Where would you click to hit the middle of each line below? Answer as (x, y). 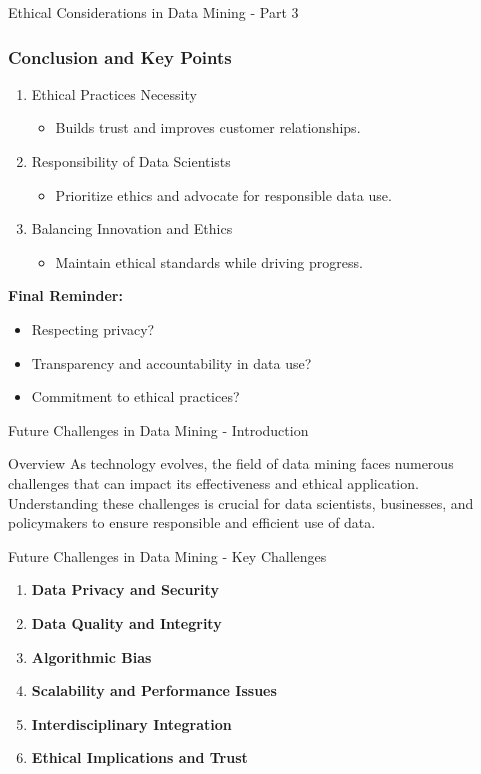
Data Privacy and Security (125, 589)
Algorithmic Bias (91, 656)
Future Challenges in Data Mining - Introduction (158, 429)
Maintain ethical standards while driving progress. (209, 261)
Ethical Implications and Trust (139, 757)
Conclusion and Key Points (120, 56)
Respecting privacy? (93, 328)
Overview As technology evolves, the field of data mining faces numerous (231, 463)
